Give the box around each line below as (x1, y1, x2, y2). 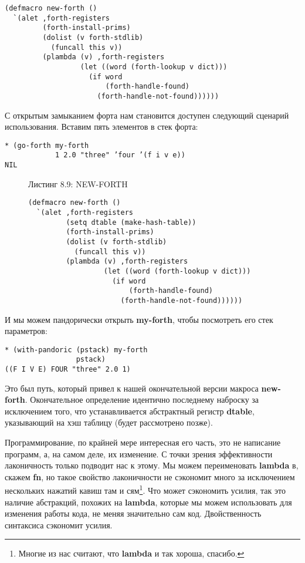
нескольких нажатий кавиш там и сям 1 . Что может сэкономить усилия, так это (5, 483, 286, 497)
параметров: (5, 325, 48, 337)
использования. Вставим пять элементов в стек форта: (5, 120, 198, 133)
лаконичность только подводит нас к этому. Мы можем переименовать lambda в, (5, 459, 299, 471)
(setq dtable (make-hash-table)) (66, 218, 196, 227)
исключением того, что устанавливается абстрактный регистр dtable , (5, 404, 255, 417)
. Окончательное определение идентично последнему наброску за (25, 393, 259, 406)
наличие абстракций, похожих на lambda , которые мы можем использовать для (5, 495, 292, 508)
